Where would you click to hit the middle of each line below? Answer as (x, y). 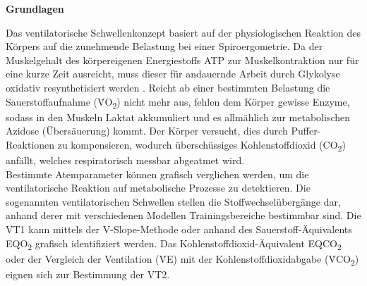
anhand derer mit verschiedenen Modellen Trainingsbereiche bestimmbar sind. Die (183, 215)
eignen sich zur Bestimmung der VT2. (88, 274)
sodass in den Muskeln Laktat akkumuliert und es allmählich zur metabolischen (178, 117)
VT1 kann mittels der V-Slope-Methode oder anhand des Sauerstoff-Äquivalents (179, 229)
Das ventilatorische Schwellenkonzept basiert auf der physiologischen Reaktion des (183, 32)
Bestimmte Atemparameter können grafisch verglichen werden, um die (157, 174)
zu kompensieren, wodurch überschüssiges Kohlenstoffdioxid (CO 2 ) (201, 145)
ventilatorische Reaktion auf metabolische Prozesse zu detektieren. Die (158, 188)
